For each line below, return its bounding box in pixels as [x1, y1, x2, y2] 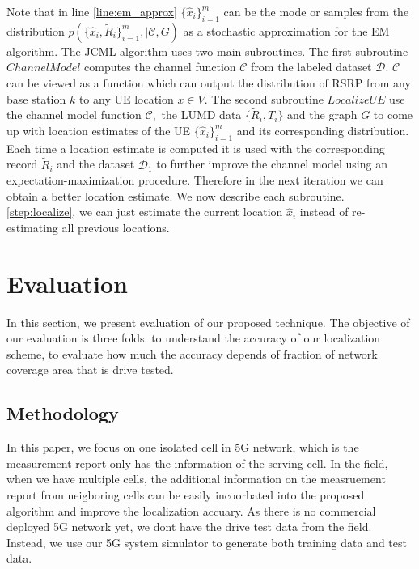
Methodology [6, 401, 119, 426]
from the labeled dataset [251, 58, 372, 75]
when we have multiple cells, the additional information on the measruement [6, 470, 386, 487]
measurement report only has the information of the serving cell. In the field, [6, 454, 388, 471]
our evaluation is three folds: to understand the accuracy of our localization [6, 329, 381, 346]
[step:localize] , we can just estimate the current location [6, 203, 283, 220]
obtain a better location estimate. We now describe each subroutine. [6, 187, 345, 204]
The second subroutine [211, 90, 324, 107]
